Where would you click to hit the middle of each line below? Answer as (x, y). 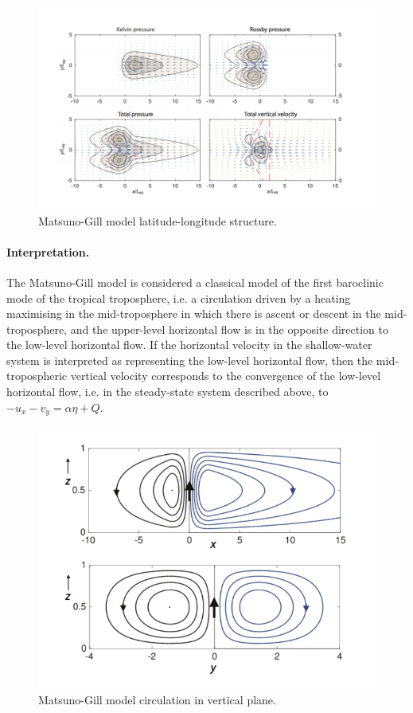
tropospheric (37, 376)
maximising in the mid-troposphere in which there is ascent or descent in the (194, 313)
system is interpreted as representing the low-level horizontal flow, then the (190, 360)
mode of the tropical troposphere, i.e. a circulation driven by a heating (179, 298)
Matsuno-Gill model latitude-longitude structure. (158, 220)
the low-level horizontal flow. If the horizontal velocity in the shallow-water (189, 345)
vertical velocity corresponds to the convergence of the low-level (226, 376)
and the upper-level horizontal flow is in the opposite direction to (229, 329)
